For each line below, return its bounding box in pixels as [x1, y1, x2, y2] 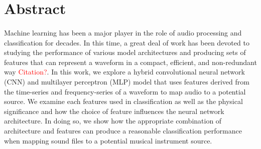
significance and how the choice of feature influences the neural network [4, 105, 224, 116]
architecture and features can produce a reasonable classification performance [4, 125, 242, 135]
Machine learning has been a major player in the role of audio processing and [4, 27, 242, 37]
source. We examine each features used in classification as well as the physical [4, 96, 243, 106]
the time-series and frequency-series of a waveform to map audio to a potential [4, 86, 246, 96]
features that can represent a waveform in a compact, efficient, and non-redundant [4, 56, 257, 67]
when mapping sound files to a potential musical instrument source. [4, 135, 212, 145]
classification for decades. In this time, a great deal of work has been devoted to [4, 37, 249, 47]
